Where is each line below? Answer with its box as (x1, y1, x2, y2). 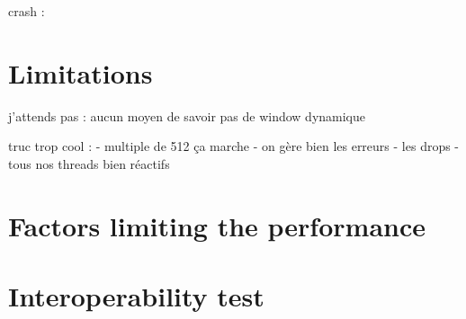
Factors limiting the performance (8, 207, 426, 244)
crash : (8, 2, 45, 20)
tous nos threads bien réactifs (8, 154, 170, 173)
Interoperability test (8, 278, 264, 315)
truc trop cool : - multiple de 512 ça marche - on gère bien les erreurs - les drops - (8, 137, 460, 155)
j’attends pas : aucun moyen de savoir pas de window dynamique (8, 106, 366, 125)
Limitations (8, 54, 153, 91)
